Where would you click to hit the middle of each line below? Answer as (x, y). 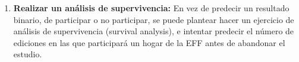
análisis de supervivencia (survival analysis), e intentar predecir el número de (154, 31)
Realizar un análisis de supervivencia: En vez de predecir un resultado (151, 8)
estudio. (28, 54)
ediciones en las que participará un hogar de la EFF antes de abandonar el (149, 42)
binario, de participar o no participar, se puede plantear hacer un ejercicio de (154, 19)
